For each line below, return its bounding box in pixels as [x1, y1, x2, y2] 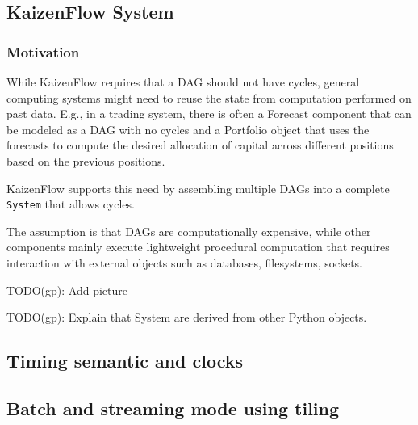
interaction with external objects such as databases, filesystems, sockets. [6, 255, 363, 271]
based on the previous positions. [6, 152, 165, 169]
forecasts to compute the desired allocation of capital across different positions [6, 137, 394, 154]
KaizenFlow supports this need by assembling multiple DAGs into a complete [6, 179, 390, 196]
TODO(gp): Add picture [6, 281, 127, 298]
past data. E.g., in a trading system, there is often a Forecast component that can [6, 105, 412, 122]
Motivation [6, 41, 80, 61]
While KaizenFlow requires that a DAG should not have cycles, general [6, 74, 360, 90]
